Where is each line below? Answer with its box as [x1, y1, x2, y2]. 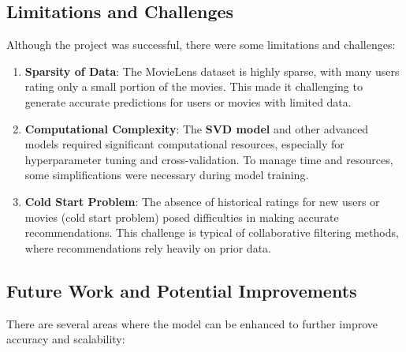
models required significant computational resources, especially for [24, 136, 345, 152]
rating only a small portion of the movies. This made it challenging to [24, 78, 363, 95]
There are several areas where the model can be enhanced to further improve [6, 315, 378, 331]
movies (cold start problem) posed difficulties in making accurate [24, 208, 339, 225]
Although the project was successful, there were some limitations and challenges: [6, 36, 396, 53]
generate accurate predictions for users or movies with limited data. [24, 93, 352, 110]
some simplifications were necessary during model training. [24, 167, 309, 183]
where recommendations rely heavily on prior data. [24, 239, 271, 256]
